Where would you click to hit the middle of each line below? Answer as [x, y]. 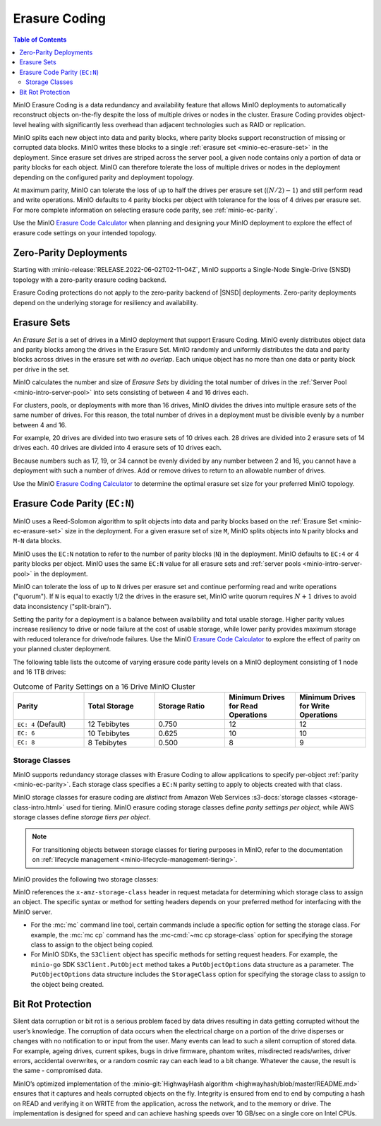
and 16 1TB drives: [40, 672]
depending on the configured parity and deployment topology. [103, 177]
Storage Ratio [182, 706]
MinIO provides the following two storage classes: [86, 879]
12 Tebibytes [109, 724]
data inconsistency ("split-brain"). [62, 606]
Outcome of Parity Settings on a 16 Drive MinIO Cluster [104, 687]
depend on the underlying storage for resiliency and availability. [105, 302]
